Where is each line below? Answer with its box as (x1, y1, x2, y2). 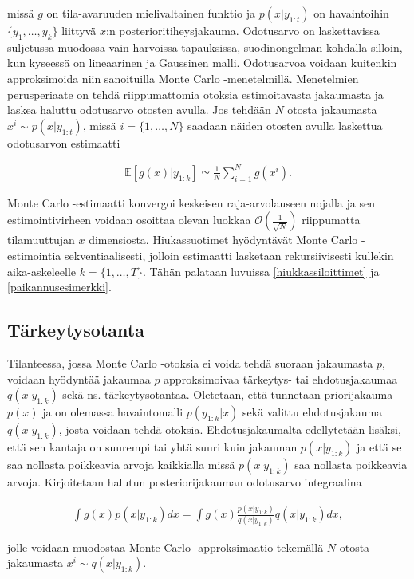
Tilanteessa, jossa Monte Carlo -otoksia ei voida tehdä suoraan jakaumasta (7, 355, 373, 372)
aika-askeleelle (7, 262, 77, 279)
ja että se (357, 439, 402, 455)
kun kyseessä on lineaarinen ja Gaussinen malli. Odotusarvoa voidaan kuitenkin (7, 54, 397, 71)
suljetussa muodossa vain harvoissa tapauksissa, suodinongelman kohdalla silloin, (7, 38, 403, 55)
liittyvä (61, 22, 97, 38)
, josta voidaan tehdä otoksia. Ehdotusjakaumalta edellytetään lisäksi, (58, 421, 401, 438)
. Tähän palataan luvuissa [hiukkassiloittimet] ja (143, 262, 380, 279)
